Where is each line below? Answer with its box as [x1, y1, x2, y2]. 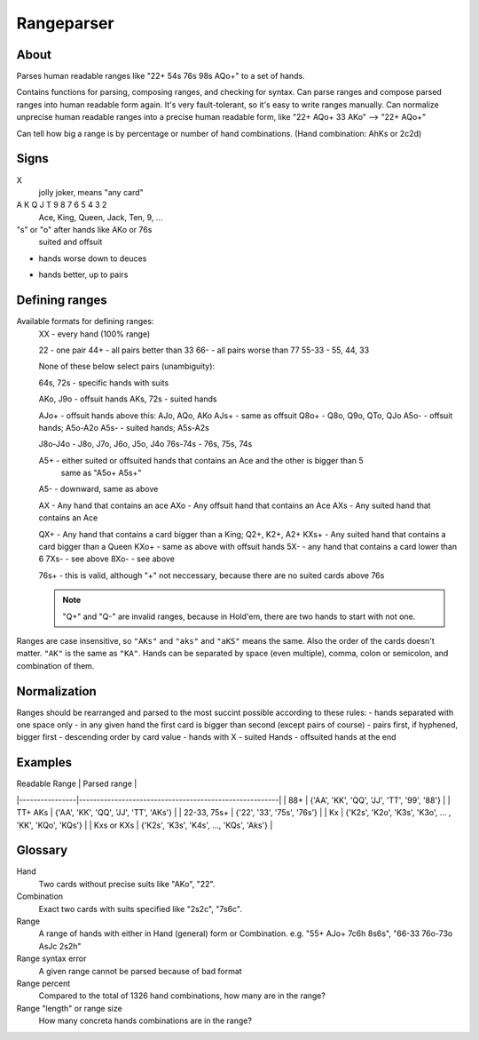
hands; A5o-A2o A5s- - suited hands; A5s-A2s [38, 422, 210, 433]
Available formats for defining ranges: [16, 316, 154, 327]
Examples [16, 755, 73, 770]
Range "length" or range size [16, 1003, 123, 1013]
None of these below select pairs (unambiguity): [38, 361, 216, 372]
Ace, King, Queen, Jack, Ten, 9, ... [38, 211, 163, 222]
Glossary [16, 843, 68, 858]
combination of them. [16, 660, 95, 671]
